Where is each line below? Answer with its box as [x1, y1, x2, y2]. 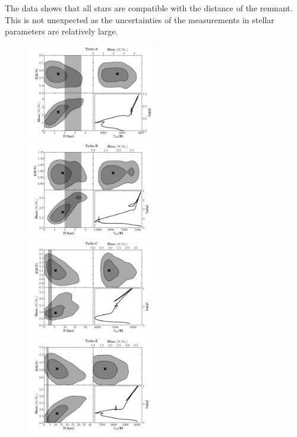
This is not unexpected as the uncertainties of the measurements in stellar [5, 13, 274, 26]
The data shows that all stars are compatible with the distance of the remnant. [5, 2, 293, 14]
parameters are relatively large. [5, 25, 118, 37]
